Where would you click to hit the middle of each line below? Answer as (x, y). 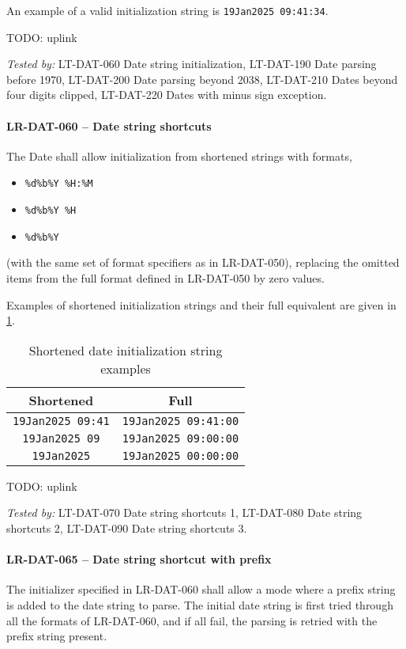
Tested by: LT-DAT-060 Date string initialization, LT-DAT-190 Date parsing (192, 64)
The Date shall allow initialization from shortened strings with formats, (179, 156)
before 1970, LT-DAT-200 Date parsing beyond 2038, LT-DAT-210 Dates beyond (202, 79)
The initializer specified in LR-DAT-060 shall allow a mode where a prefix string (201, 589)
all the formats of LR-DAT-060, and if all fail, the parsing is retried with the (192, 620)
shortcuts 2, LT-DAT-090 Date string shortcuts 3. (127, 528)
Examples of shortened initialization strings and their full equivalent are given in (201, 304)
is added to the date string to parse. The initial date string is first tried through (200, 604)
